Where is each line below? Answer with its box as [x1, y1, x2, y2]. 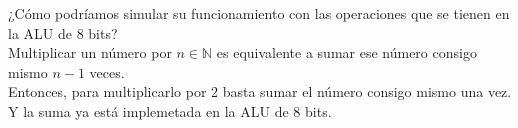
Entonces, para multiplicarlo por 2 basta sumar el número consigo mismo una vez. [8, 81, 512, 102]
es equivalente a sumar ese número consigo [216, 42, 477, 63]
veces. [89, 61, 125, 82]
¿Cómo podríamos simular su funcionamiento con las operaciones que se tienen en [8, 3, 510, 23]
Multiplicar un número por [8, 42, 172, 63]
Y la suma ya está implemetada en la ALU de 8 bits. [8, 100, 332, 121]
